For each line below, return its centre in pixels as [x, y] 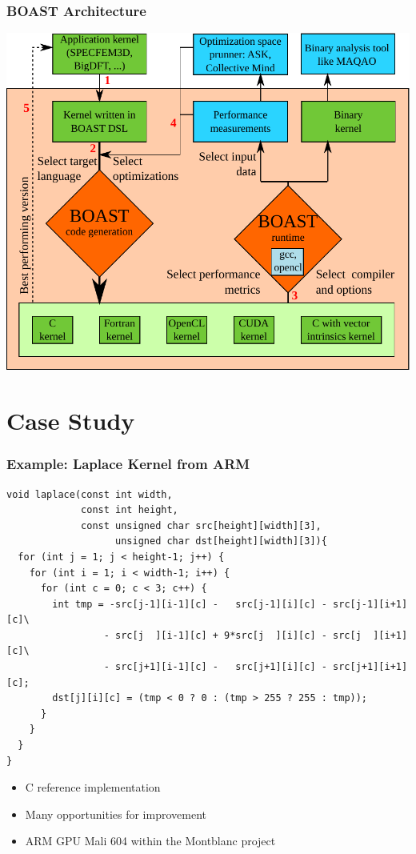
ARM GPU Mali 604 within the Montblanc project [150, 841]
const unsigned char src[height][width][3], [201, 525]
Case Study [71, 421]
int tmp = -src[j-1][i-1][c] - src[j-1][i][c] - [190, 604]
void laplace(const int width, [90, 494]
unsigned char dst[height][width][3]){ [221, 541]
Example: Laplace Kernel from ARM [128, 464]
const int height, [130, 510]
